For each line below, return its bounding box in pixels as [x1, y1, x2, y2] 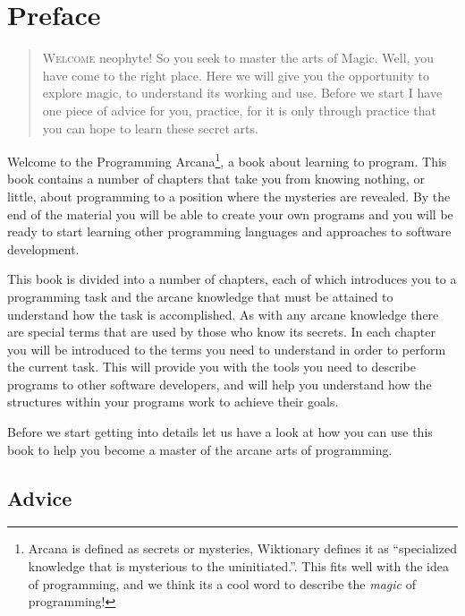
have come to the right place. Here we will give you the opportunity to [42, 65, 429, 84]
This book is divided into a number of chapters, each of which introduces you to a [7, 269, 457, 288]
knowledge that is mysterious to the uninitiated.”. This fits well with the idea [28, 557, 449, 576]
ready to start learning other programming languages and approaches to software [7, 222, 452, 241]
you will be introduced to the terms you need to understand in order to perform [7, 339, 446, 358]
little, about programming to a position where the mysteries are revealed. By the [7, 186, 451, 205]
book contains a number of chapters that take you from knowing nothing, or [7, 169, 426, 188]
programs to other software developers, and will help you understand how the [7, 374, 432, 393]
